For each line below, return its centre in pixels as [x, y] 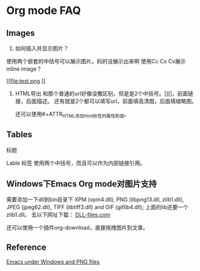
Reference [26, 247]
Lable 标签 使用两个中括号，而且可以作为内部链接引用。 [76, 163]
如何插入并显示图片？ [42, 48]
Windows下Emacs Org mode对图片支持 [81, 184]
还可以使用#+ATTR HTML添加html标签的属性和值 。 [72, 115]
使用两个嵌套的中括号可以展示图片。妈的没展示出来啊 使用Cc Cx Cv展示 [96, 61]
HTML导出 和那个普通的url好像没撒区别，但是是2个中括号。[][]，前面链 [104, 94]
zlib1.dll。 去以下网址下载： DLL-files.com [58, 215]
